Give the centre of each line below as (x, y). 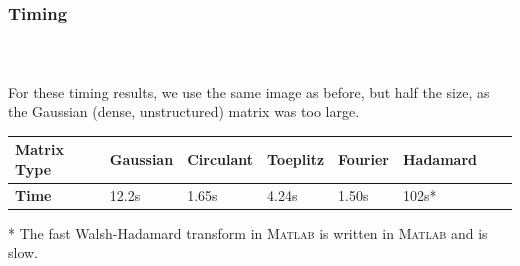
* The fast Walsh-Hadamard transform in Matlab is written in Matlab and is (248, 232)
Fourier (363, 159)
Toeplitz (296, 159)
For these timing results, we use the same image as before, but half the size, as (249, 91)
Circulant (220, 159)
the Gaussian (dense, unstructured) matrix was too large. (184, 111)
